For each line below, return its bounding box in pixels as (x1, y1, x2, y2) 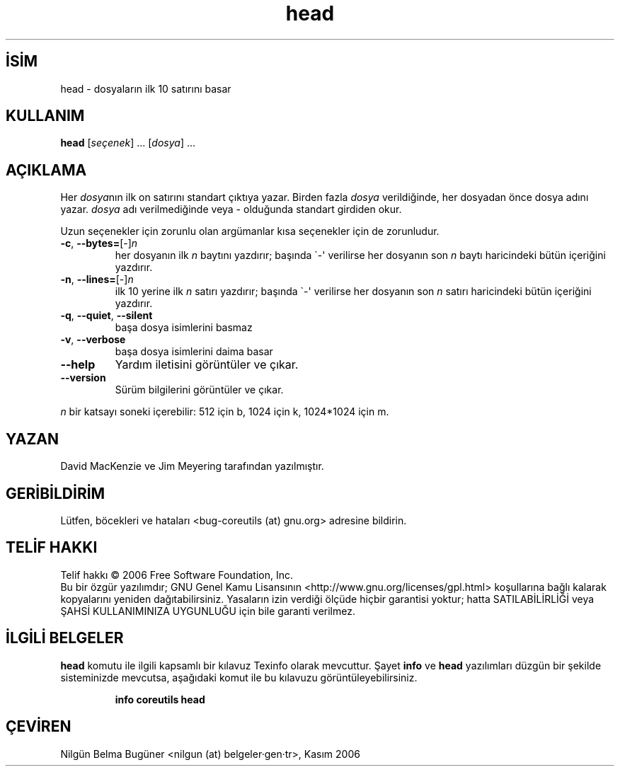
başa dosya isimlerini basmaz (115, 321, 253, 334)
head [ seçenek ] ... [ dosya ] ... (60, 137, 196, 149)
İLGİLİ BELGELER (6, 629, 124, 647)
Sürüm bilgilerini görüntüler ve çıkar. (115, 384, 284, 396)
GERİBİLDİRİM (6, 484, 105, 502)
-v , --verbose (60, 333, 126, 346)
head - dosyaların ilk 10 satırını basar (60, 82, 231, 95)
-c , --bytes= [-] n (60, 237, 138, 250)
